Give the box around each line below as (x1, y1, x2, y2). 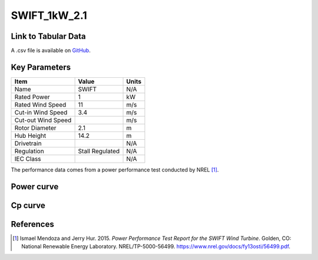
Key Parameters (11, 62, 71, 72)
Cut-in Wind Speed (14, 108, 68, 116)
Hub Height (14, 131, 47, 140)
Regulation (14, 147, 44, 155)
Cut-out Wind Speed (14, 116, 72, 124)
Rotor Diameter (14, 124, 57, 132)
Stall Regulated (78, 147, 120, 155)
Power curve (11, 182, 59, 192)
